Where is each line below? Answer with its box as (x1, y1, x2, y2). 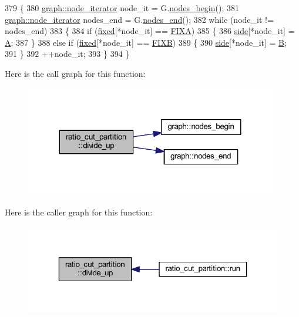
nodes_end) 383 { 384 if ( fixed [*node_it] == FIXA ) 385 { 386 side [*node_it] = (5, 25, 295, 37)
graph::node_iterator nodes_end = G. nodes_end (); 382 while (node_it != (5, 13, 274, 25)
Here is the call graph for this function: (5, 67, 146, 79)
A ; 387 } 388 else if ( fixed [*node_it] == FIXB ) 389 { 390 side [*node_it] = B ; (5, 36, 287, 48)
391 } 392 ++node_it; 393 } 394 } (5, 48, 130, 60)
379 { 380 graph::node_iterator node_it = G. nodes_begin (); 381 (5, 2, 239, 14)
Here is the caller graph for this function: (5, 206, 153, 218)
